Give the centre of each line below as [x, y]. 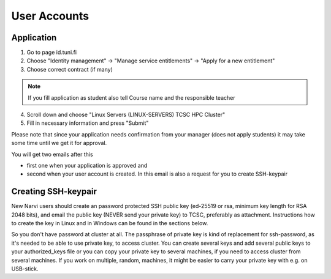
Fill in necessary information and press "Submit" [88, 123]
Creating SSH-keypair [54, 192]
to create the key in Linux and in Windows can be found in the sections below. [110, 223]
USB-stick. [25, 269]
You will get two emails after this [52, 154]
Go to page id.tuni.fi [51, 53]
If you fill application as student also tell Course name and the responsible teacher [131, 97]
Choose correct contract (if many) [70, 69]
